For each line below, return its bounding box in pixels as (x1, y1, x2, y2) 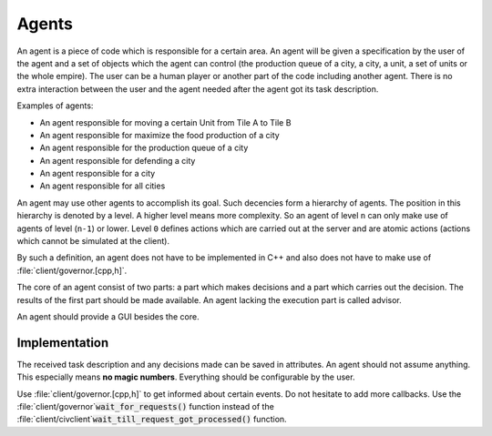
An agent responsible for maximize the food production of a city (39, 129, 280, 140)
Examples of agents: (16, 100, 94, 111)
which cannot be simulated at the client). (16, 236, 170, 247)
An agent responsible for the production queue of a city (39, 142, 249, 154)
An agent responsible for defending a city (39, 155, 196, 166)
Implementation (16, 335, 109, 350)
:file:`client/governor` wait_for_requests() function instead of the (16, 401, 275, 412)
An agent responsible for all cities (39, 180, 166, 191)
